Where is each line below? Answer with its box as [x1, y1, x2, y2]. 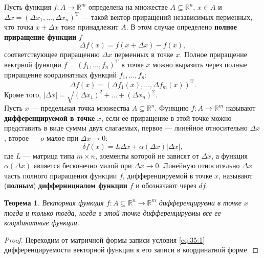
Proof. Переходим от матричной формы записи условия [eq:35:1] [4, 234, 205, 245]
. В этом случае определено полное [126, 21, 237, 32]
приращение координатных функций [4, 69, 117, 80]
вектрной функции [4, 59, 61, 69]
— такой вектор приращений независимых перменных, [81, 11, 253, 22]
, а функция [211, 150, 248, 161]
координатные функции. [4, 217, 80, 228]
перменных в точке [114, 49, 173, 60]
